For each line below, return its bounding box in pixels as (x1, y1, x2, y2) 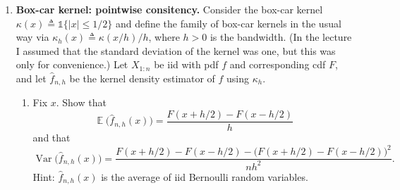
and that (32, 130, 71, 145)
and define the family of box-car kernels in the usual (115, 15, 341, 30)
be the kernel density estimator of (69, 70, 215, 85)
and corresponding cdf (229, 57, 326, 72)
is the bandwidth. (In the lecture (210, 30, 352, 44)
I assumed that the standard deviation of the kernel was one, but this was (16, 43, 336, 58)
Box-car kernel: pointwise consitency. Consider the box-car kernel (16, 2, 323, 16)
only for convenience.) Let (16, 57, 128, 72)
